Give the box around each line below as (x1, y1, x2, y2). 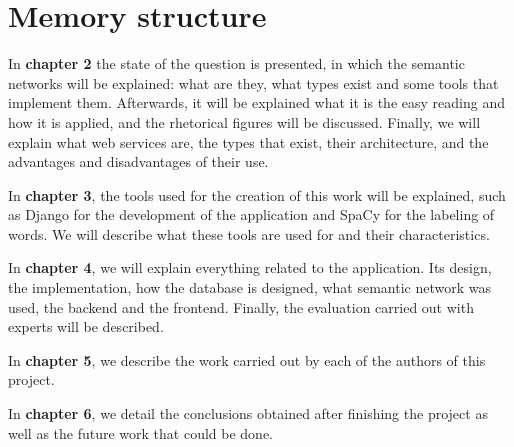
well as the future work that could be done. (8, 422, 273, 443)
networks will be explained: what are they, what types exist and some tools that (8, 72, 499, 93)
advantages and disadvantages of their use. (8, 151, 269, 172)
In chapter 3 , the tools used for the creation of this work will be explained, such (8, 184, 506, 205)
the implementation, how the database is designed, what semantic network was (8, 277, 491, 298)
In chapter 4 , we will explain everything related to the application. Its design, (8, 257, 492, 278)
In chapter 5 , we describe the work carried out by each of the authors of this (8, 349, 486, 370)
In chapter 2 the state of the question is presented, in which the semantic (8, 53, 465, 74)
